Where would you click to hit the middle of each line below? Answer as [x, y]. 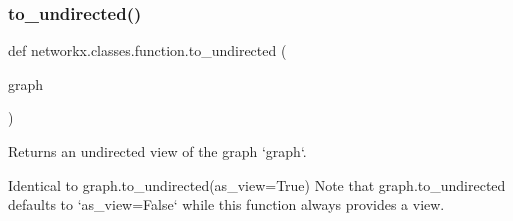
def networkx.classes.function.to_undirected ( [147, 50]
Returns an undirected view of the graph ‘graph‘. [157, 151]
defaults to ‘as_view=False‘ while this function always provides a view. [226, 204]
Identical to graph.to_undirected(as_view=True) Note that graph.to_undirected [257, 184]
